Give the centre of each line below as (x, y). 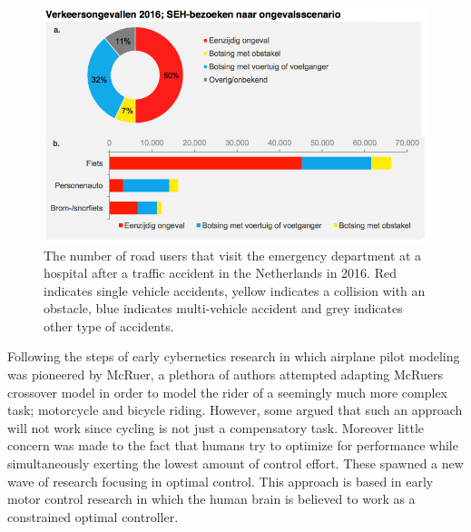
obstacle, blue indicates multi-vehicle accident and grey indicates (223, 308)
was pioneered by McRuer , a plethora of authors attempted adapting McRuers (225, 374)
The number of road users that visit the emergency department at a (233, 255)
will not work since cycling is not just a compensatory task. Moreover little (216, 427)
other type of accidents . (109, 325)
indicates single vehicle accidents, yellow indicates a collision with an (235, 290)
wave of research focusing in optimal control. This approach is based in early (221, 481)
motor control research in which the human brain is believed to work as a (211, 499)
